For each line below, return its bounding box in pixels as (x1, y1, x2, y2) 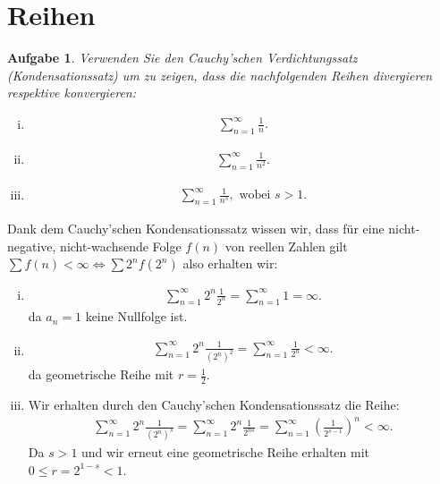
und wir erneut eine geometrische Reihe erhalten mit (81, 443, 370, 462)
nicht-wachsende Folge (60, 236, 182, 255)
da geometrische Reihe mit (28, 365, 174, 384)
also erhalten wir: (182, 254, 278, 273)
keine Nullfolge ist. (85, 307, 188, 326)
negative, (7, 236, 56, 255)
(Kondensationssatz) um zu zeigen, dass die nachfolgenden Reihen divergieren (7, 65, 433, 84)
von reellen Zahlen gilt (224, 236, 348, 255)
